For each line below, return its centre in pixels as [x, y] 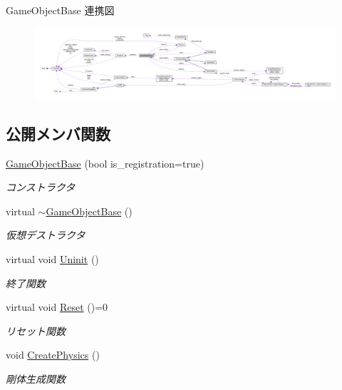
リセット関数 [36, 330]
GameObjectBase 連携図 [60, 10]
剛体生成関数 [36, 378]
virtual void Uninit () [52, 258]
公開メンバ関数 [58, 133]
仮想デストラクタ [46, 235]
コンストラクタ [41, 187]
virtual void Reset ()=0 [57, 307]
